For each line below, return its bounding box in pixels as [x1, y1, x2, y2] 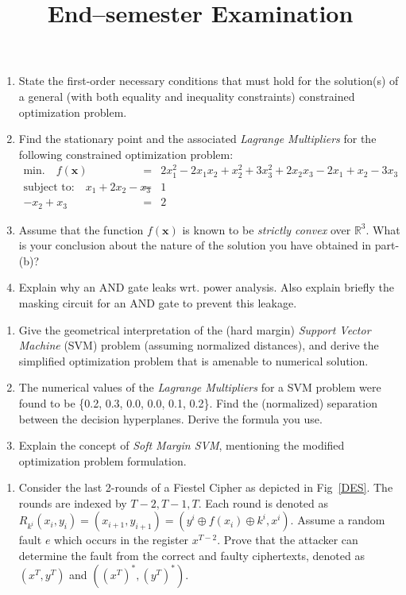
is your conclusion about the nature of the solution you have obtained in [18, 237, 372, 253]
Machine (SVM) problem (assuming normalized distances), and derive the [18, 337, 379, 354]
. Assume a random [290, 512, 385, 528]
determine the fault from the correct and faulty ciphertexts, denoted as [18, 547, 365, 564]
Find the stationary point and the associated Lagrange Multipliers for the [18, 130, 377, 147]
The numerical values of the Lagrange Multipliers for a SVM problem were [18, 379, 381, 396]
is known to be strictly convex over [182, 221, 351, 238]
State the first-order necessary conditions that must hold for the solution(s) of [18, 72, 399, 89]
